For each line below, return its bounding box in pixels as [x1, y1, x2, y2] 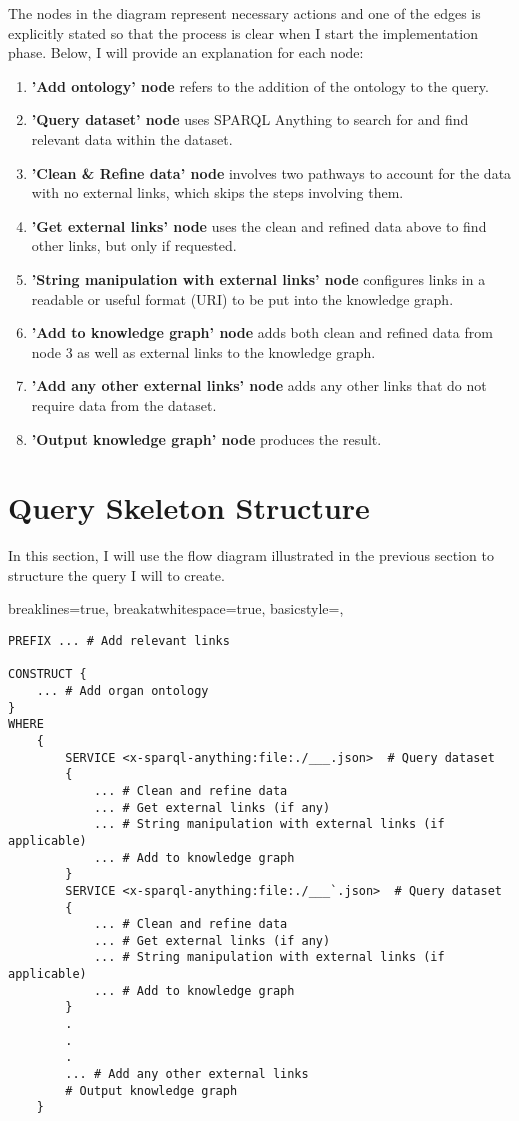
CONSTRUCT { [8, 667, 87, 682]
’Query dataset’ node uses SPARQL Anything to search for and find [31, 109, 469, 130]
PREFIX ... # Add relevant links [8, 634, 230, 648]
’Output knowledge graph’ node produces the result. [31, 428, 382, 449]
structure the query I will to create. [8, 564, 225, 585]
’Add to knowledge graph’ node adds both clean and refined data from [31, 322, 493, 343]
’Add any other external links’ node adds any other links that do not [31, 375, 487, 396]
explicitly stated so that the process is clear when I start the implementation [8, 22, 478, 43]
